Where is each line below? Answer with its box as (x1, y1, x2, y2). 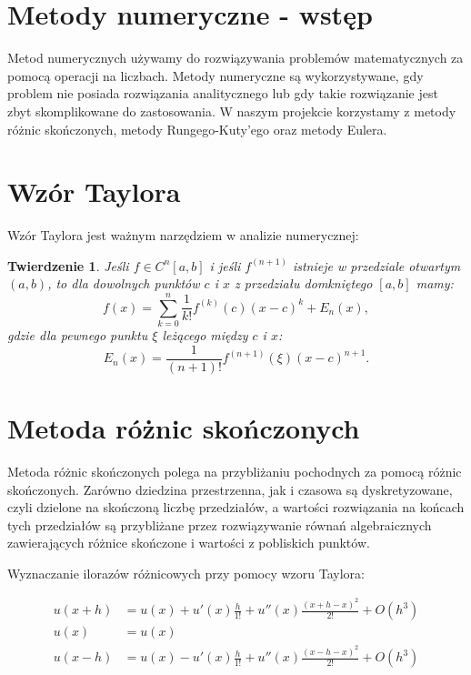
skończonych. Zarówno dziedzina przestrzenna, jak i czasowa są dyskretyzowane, (7, 479, 453, 499)
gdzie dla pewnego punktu (7, 326, 148, 345)
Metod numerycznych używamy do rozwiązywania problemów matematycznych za (7, 48, 464, 67)
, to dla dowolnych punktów (47, 274, 200, 293)
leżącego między (162, 326, 248, 345)
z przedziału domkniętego (234, 274, 373, 293)
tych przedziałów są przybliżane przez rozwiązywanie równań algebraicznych (7, 515, 432, 534)
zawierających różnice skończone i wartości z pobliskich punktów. (7, 533, 370, 552)
